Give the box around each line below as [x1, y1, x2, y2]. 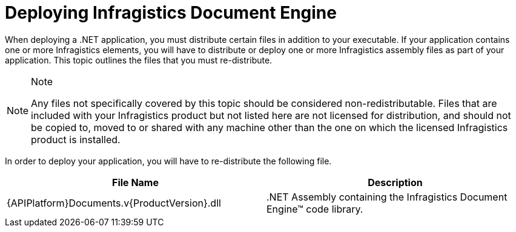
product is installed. [31, 133, 121, 146]
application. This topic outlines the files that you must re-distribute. [5, 54, 273, 65]
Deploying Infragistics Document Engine [5, 2, 337, 23]
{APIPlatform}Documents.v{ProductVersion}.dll [7, 196, 221, 209]
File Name [112, 176, 159, 188]
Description [368, 176, 423, 188]
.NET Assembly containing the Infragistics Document [266, 190, 508, 203]
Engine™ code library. [266, 202, 363, 215]
